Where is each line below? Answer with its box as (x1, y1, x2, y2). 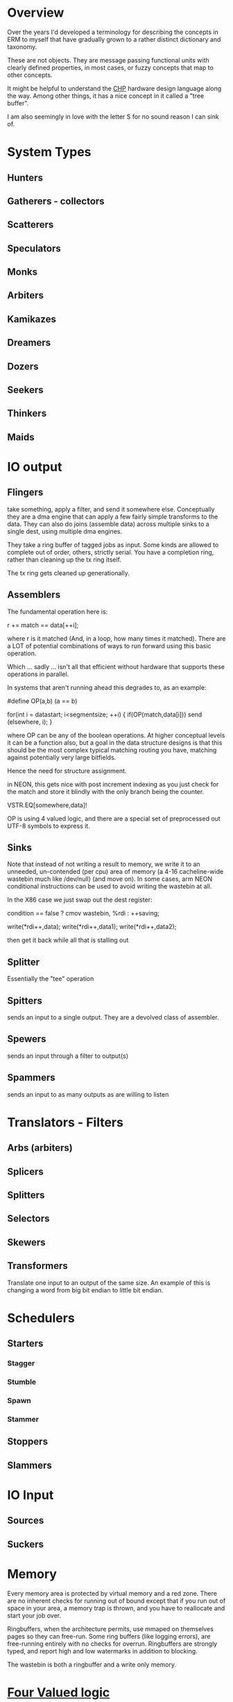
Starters (7, 1338, 44, 1349)
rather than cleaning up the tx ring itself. (7, 555, 121, 564)
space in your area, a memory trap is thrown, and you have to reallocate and (7, 1603, 225, 1612)
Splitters (7, 1189, 45, 1202)
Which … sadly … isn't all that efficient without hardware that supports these (7, 662, 225, 671)
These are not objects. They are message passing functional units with (7, 56, 209, 64)
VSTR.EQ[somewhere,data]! (7, 800, 88, 809)
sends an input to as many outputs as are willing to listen (7, 1090, 169, 1098)
